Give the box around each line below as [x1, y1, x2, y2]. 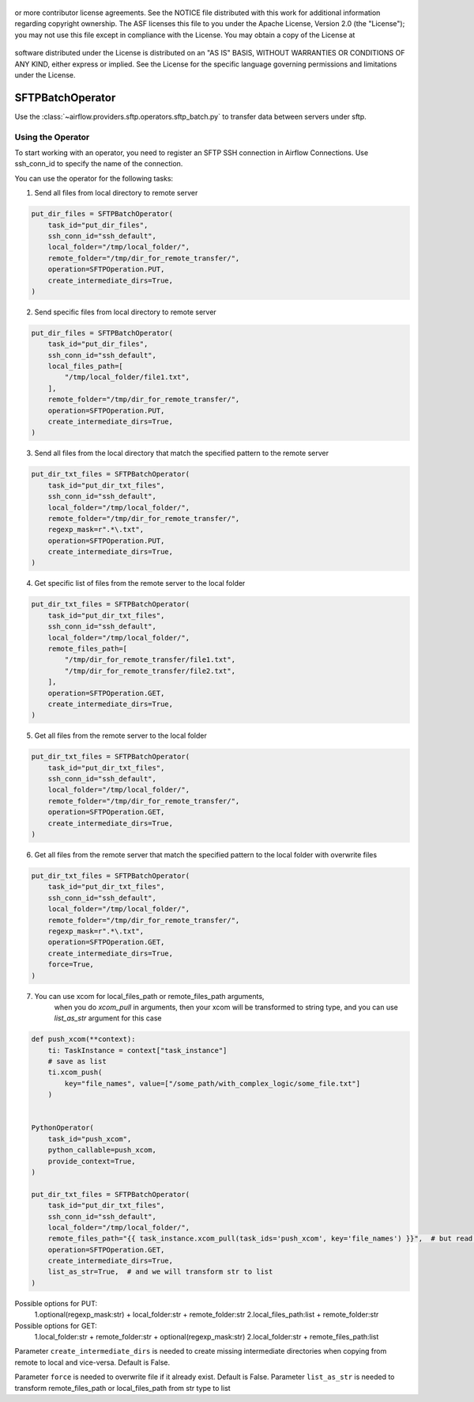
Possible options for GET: [14, 1320, 98, 1330]
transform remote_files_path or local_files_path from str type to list [14, 1383, 231, 1393]
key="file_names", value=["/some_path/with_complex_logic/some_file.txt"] [64, 1079, 361, 1088]
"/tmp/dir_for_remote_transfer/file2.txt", [64, 666, 236, 675]
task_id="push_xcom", [47, 1134, 132, 1143]
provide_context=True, [47, 1157, 136, 1165]
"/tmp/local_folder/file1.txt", [64, 373, 190, 382]
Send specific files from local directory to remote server [34, 307, 216, 317]
